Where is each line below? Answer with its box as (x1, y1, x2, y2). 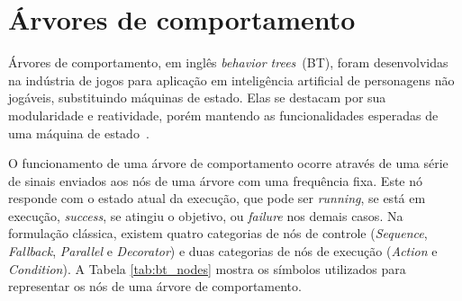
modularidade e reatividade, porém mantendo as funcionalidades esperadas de (8, 105, 439, 124)
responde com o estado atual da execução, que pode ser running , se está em (8, 189, 426, 208)
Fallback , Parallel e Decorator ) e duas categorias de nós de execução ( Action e (8, 242, 438, 261)
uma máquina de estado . (8, 123, 149, 142)
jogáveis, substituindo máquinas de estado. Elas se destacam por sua (8, 88, 386, 107)
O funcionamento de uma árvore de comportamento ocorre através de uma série (8, 154, 448, 173)
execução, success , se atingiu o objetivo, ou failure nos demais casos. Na (8, 206, 403, 225)
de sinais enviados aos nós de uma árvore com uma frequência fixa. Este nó (8, 171, 423, 190)
